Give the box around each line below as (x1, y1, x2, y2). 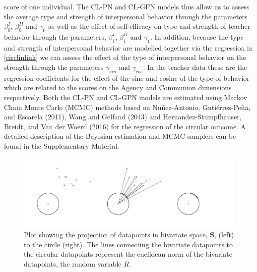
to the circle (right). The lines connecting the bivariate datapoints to (24, 239, 233, 249)
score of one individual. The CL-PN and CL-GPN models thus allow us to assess (4, 1, 250, 11)
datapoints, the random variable (24, 259, 122, 269)
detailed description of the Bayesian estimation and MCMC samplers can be (4, 131, 236, 141)
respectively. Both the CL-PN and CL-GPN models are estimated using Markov (4, 92, 247, 102)
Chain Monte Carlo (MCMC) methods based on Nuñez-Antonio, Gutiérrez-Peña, (4, 102, 251, 112)
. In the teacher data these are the (143, 61, 247, 72)
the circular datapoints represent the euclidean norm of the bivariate (24, 249, 233, 259)
